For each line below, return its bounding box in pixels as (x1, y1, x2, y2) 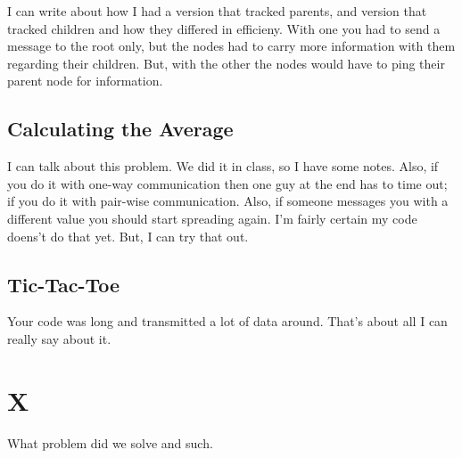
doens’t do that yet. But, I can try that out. (7, 226, 249, 245)
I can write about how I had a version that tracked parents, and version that (7, 2, 427, 20)
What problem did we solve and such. (7, 433, 213, 452)
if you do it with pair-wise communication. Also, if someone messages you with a (7, 192, 449, 210)
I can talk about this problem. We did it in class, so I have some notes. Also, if (7, 157, 439, 176)
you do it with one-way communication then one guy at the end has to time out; (7, 174, 448, 192)
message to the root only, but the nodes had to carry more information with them (7, 37, 456, 55)
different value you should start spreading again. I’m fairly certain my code (7, 209, 417, 227)
